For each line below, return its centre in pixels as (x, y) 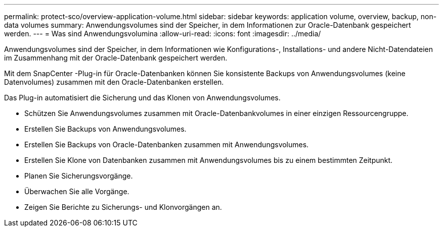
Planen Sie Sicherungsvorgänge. (79, 176)
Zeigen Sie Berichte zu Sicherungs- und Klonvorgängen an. (123, 207)
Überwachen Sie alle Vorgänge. (77, 191)
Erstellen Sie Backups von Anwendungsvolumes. (105, 129)
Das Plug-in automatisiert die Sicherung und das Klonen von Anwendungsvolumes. (142, 98)
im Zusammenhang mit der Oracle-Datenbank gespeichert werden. (116, 58)
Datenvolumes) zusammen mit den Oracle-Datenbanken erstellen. (114, 82)
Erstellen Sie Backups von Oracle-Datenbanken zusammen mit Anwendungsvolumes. (167, 145)
